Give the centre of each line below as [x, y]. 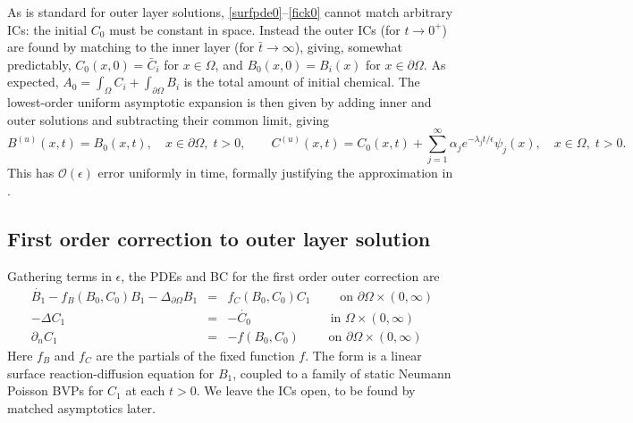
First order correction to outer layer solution [219, 239]
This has [31, 173]
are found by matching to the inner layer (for [131, 47]
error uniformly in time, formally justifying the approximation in [275, 173]
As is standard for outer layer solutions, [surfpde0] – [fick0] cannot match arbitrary [230, 12]
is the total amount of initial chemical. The [302, 82]
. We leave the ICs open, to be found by [306, 390]
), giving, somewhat [348, 47]
